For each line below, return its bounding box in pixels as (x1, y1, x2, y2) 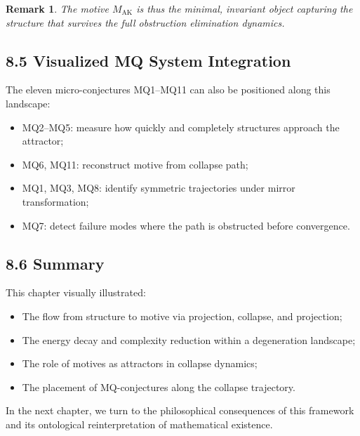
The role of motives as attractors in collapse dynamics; (22, 356, 258, 371)
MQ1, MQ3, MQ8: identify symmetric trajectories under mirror (22, 180, 295, 195)
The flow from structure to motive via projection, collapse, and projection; (22, 308, 342, 323)
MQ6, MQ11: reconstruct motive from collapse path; (22, 157, 248, 171)
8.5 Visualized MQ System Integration (6, 49, 291, 71)
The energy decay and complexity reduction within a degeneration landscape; (22, 332, 356, 347)
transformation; (22, 194, 89, 209)
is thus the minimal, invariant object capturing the (136, 1, 353, 15)
